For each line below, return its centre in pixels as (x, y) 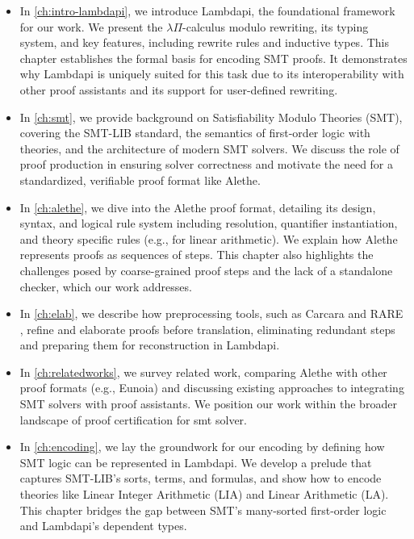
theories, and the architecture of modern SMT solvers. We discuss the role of (209, 148)
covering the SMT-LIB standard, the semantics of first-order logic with (195, 133)
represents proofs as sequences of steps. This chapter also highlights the (197, 255)
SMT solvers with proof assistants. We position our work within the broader (208, 404)
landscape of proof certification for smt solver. (133, 419)
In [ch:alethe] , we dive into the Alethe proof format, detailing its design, (198, 207)
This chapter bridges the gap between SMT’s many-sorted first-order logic (203, 510)
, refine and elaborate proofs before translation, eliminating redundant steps (207, 329)
